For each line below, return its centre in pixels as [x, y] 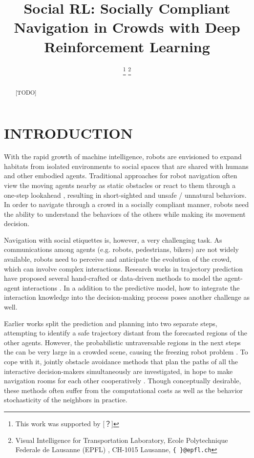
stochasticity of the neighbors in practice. [66, 400]
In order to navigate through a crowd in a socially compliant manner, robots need [127, 204]
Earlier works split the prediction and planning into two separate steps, [111, 323]
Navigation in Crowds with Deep [127, 27]
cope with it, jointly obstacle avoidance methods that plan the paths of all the [121, 362]
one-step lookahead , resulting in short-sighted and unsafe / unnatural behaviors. [125, 195]
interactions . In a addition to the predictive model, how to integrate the [131, 287]
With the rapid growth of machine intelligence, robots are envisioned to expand [123, 156]
